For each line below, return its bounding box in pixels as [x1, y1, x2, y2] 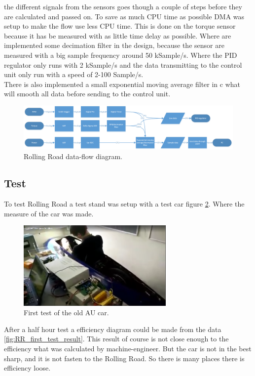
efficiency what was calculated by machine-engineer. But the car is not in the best [4, 343, 252, 354]
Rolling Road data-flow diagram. [24, 151, 122, 162]
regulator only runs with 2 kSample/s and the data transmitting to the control [4, 59, 242, 70]
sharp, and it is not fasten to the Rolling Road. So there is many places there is [4, 353, 245, 363]
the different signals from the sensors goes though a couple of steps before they [4, 1, 242, 11]
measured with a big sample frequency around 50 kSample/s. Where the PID [4, 49, 237, 60]
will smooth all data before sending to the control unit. [4, 88, 171, 99]
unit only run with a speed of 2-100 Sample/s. [4, 69, 144, 80]
